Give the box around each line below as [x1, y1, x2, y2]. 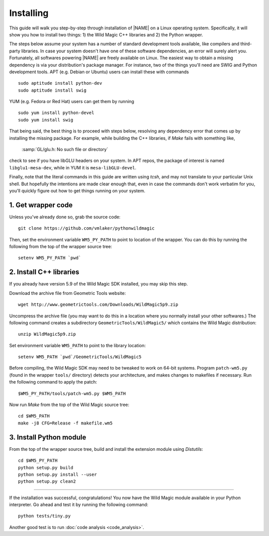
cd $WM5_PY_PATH [18, 458, 58, 463]
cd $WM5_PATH [18, 413, 50, 419]
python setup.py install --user [18, 471, 97, 477]
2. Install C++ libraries [9, 268, 80, 276]
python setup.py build [18, 465, 74, 470]
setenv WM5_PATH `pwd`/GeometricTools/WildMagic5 [18, 354, 142, 360]
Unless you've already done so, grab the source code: [9, 214, 121, 220]
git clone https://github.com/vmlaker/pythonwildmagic [18, 226, 155, 231]
